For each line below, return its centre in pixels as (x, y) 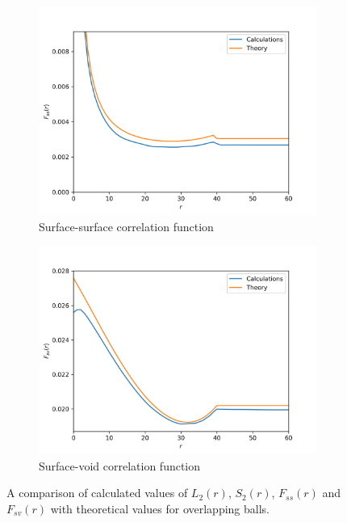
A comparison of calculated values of (97, 493)
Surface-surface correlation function (126, 226)
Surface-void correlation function (120, 465)
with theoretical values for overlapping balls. (160, 508)
